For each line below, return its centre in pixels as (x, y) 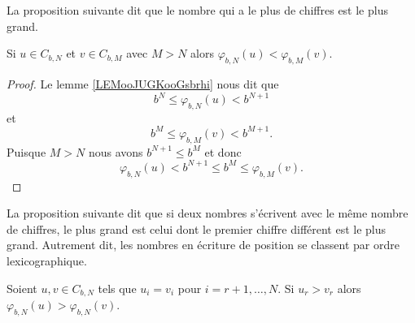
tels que (117, 288)
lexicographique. (47, 261)
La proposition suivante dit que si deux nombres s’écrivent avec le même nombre (207, 213)
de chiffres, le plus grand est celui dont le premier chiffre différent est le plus (197, 228)
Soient (22, 288)
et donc (223, 151)
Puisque (26, 151)
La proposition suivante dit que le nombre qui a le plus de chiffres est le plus (197, 10)
